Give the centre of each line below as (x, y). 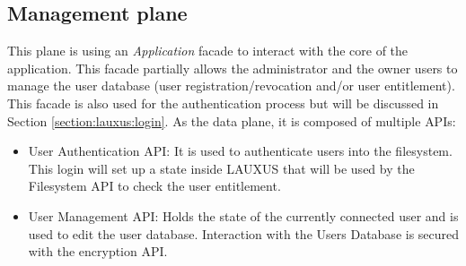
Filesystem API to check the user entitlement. (154, 186)
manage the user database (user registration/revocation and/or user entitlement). (231, 86)
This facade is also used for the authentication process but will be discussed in (223, 103)
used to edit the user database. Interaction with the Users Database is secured (244, 233)
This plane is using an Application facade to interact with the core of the (208, 51)
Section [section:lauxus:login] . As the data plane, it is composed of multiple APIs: (232, 120)
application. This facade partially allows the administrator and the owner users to (233, 68)
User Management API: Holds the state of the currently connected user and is (243, 215)
